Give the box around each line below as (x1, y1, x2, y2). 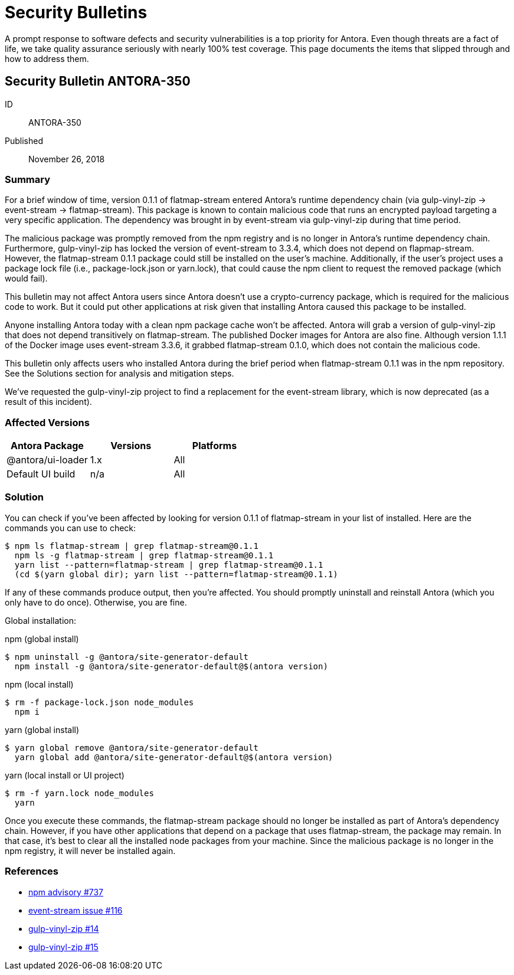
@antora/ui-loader (6, 454, 88, 466)
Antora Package (10, 440, 84, 452)
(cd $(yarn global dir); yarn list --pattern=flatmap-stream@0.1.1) (14, 569, 338, 579)
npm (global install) (5, 633, 79, 644)
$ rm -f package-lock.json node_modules (5, 697, 194, 707)
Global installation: (5, 615, 77, 626)
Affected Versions (5, 416, 90, 428)
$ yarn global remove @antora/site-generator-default (5, 742, 258, 752)
